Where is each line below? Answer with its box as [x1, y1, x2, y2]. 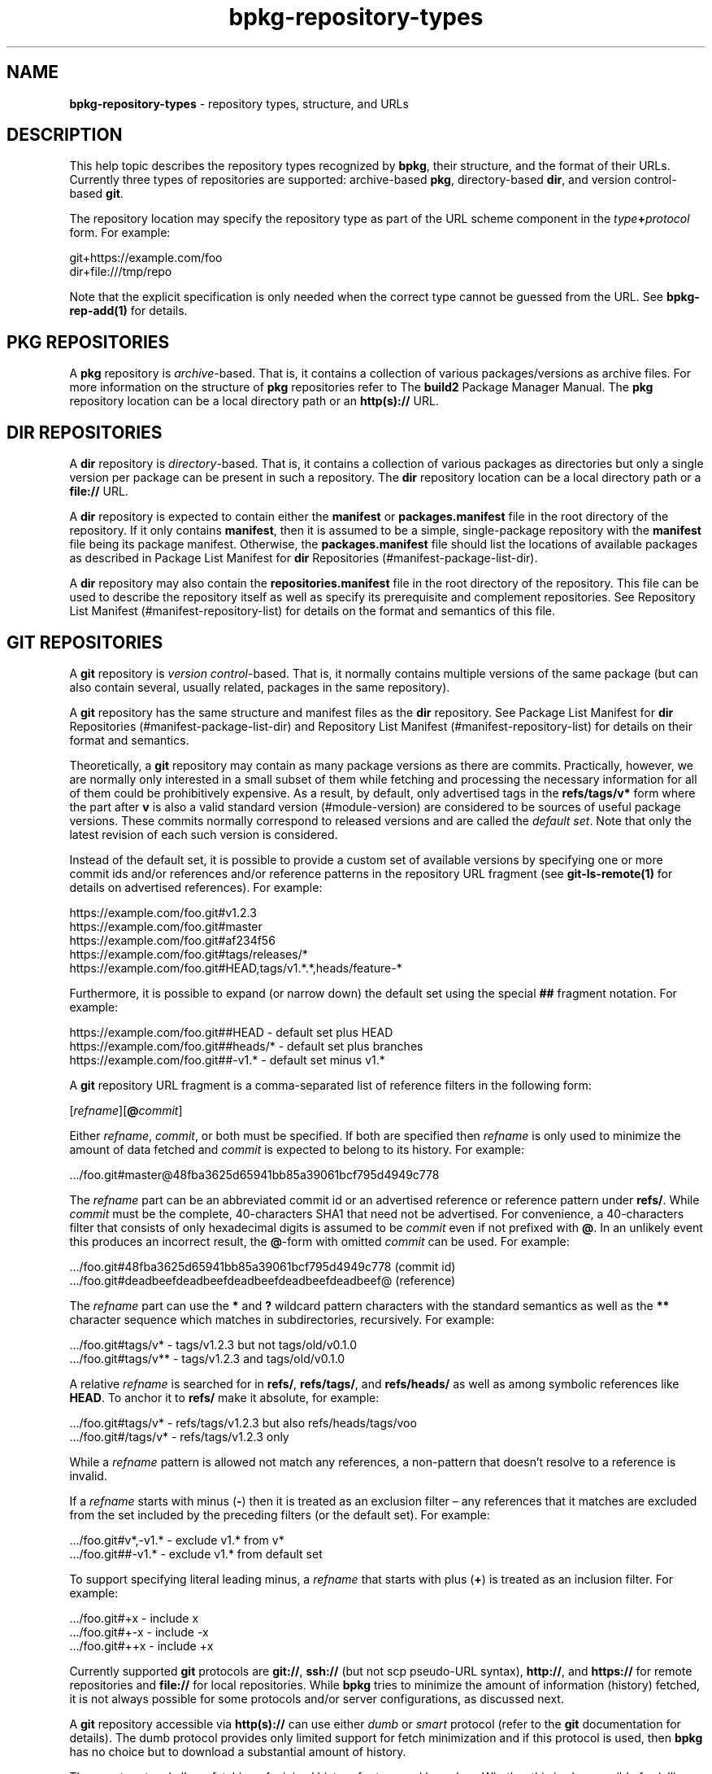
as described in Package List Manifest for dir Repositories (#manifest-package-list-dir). [69, 551, 538, 566]
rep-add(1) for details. [69, 304, 188, 318]
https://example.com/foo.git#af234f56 [69, 933, 276, 947]
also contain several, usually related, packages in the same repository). [69, 679, 450, 694]
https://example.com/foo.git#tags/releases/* [69, 946, 308, 961]
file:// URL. [69, 484, 128, 499]
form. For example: [69, 225, 171, 240]
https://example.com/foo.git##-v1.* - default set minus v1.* [69, 1052, 385, 1067]
